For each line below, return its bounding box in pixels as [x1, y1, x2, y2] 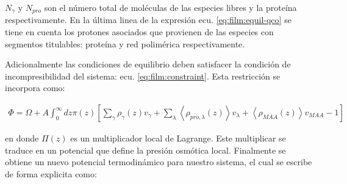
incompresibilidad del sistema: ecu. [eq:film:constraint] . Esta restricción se [5, 69, 281, 82]
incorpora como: [5, 81, 65, 94]
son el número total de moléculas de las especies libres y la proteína [44, 1, 297, 13]
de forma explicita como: [5, 167, 97, 180]
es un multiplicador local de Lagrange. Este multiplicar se [70, 132, 286, 145]
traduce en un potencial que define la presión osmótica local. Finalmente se [5, 143, 286, 156]
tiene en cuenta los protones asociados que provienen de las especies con [5, 26, 274, 38]
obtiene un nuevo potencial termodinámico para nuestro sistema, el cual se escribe [5, 155, 312, 168]
